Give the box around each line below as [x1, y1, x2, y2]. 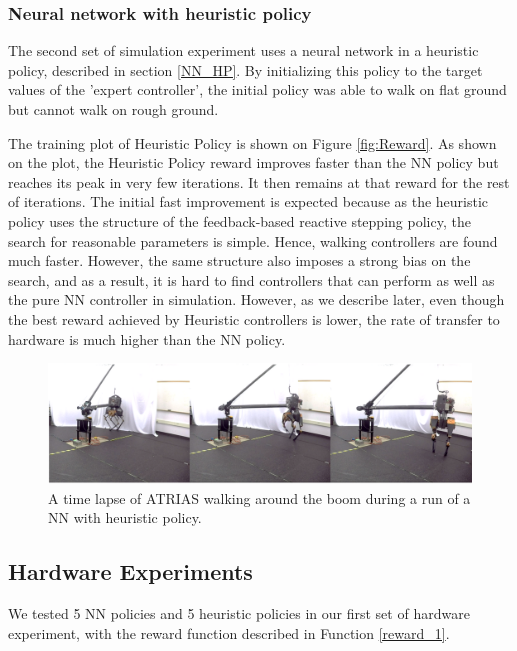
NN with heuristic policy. [48, 507, 202, 528]
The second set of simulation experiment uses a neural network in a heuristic [8, 40, 479, 61]
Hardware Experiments [8, 556, 253, 587]
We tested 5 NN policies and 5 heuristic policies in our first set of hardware [8, 603, 470, 624]
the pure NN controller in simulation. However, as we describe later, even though [8, 289, 505, 310]
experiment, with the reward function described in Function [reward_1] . [8, 622, 450, 643]
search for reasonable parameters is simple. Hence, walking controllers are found [8, 230, 498, 251]
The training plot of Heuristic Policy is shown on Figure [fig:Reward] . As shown [8, 132, 497, 153]
